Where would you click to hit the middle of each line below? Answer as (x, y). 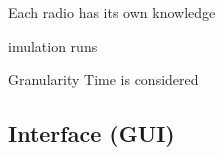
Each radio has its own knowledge (112, 12)
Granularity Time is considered (103, 79)
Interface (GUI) (91, 133)
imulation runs (53, 45)
